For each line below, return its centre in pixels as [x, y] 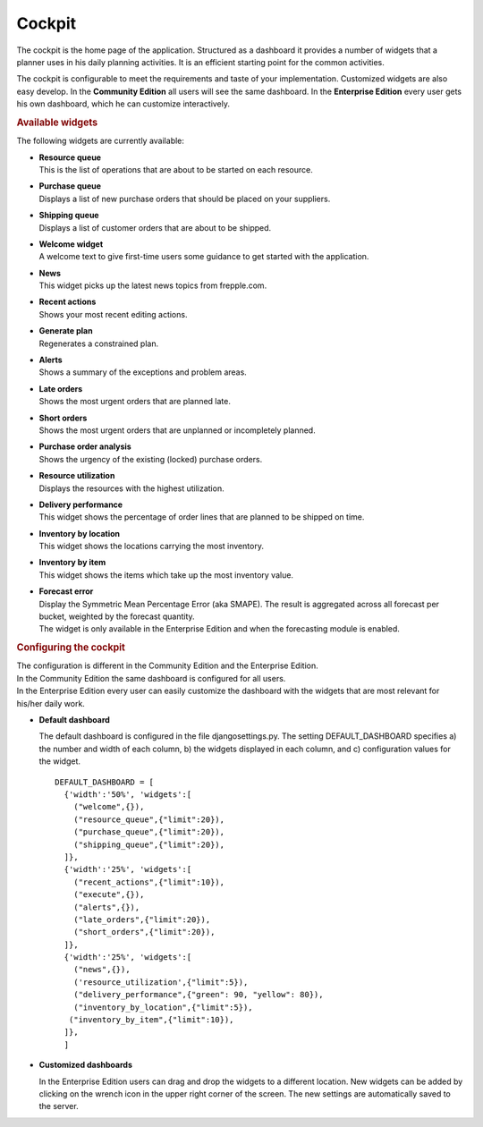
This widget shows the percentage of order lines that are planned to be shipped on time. [202, 517]
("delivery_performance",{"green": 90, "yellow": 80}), [198, 995]
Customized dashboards [86, 1065]
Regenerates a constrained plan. [99, 343]
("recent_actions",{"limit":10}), [149, 882]
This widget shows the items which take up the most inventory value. [166, 575]
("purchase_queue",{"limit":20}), [149, 832]
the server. [59, 1106]
